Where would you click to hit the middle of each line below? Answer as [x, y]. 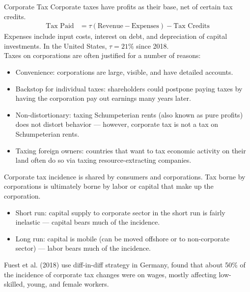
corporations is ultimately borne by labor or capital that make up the [109, 186]
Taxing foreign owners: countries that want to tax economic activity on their [131, 150]
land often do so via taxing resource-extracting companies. [103, 160]
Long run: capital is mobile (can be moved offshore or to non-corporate [123, 238]
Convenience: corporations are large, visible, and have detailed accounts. [124, 72]
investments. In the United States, [56, 45]
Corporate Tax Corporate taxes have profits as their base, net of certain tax [118, 6]
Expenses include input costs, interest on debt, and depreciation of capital [116, 36]
